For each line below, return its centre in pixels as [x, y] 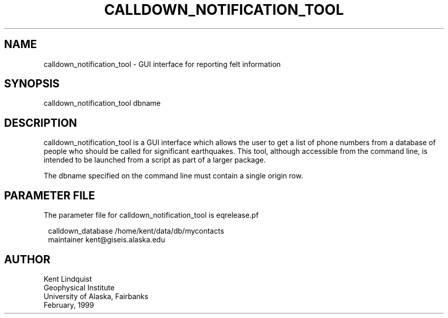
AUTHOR [27, 259]
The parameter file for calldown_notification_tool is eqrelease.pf [151, 215]
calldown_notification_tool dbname [102, 103]
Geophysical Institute [79, 287]
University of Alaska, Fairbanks [96, 296]
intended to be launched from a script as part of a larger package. [155, 160]
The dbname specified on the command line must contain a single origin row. [173, 176]
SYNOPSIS [32, 84]
